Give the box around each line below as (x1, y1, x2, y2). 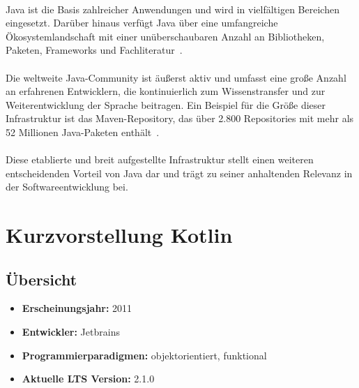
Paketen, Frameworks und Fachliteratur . (6, 43, 183, 57)
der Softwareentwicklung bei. (6, 179, 128, 194)
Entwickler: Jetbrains (22, 324, 120, 339)
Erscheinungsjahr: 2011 (22, 301, 132, 315)
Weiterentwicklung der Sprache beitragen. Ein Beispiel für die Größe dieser (6, 97, 326, 112)
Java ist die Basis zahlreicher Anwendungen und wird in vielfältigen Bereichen (6, 1, 339, 16)
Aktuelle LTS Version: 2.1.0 (22, 371, 155, 386)
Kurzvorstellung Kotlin (6, 221, 233, 249)
